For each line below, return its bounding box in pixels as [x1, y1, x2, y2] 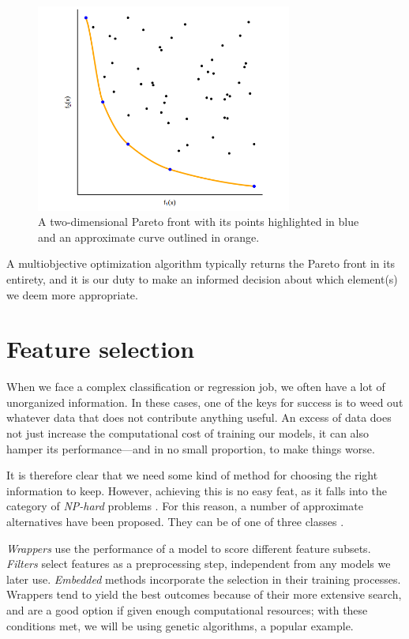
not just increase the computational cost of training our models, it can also [6, 425, 370, 442]
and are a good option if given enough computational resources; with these [6, 601, 368, 618]
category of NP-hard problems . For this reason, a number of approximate [6, 498, 364, 514]
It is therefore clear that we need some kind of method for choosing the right [6, 467, 378, 483]
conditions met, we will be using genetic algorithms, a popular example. [6, 617, 354, 633]
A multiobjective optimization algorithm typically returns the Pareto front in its [6, 255, 396, 272]
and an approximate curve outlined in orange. [38, 228, 260, 245]
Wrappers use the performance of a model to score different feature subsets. [6, 539, 371, 556]
